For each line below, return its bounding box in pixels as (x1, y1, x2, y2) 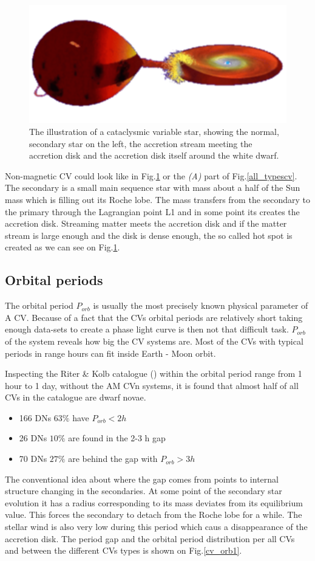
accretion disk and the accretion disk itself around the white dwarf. (29, 149, 279, 162)
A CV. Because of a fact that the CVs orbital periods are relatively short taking (5, 311, 303, 323)
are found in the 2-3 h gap (68, 432, 166, 444)
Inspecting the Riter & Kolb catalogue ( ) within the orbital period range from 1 (5, 367, 302, 380)
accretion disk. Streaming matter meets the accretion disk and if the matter (5, 217, 287, 230)
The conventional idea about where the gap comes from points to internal (5, 472, 279, 485)
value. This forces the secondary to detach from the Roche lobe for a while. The (5, 508, 302, 521)
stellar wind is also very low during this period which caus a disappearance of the (5, 520, 308, 533)
